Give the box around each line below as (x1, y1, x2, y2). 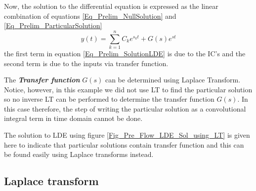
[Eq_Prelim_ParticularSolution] (4, 20, 102, 31)
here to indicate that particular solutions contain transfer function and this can (4, 139, 244, 150)
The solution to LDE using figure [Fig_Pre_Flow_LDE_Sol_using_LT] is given (4, 130, 250, 140)
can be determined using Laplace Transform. (105, 75, 241, 85)
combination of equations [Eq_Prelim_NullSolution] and (4, 10, 176, 21)
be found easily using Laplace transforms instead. (4, 149, 154, 159)
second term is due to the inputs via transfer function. (4, 58, 169, 68)
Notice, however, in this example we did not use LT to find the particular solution (4, 84, 253, 94)
